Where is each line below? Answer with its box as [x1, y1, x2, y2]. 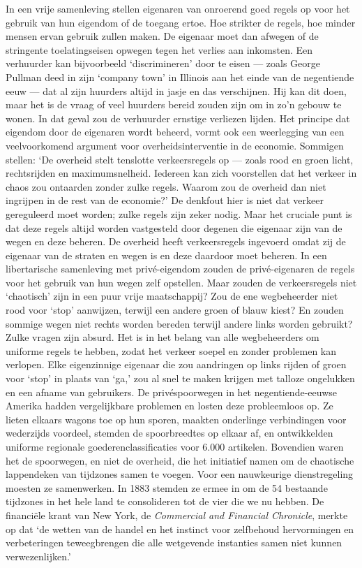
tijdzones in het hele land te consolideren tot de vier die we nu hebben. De [6, 494, 324, 509]
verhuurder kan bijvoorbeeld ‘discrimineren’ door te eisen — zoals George [6, 56, 320, 71]
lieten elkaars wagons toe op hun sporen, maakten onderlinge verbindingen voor [6, 412, 347, 426]
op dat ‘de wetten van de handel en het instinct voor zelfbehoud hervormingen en [6, 521, 354, 536]
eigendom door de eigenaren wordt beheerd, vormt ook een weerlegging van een [6, 124, 345, 139]
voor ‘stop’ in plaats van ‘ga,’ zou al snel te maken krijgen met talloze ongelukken [6, 371, 355, 386]
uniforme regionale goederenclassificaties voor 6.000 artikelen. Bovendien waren [6, 439, 344, 453]
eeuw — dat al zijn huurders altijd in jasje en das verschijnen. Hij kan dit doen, [6, 83, 347, 98]
